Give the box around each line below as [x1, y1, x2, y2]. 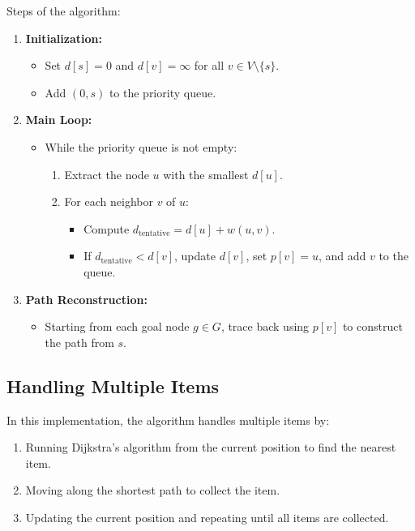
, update [174, 247, 216, 264]
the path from [45, 333, 114, 350]
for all [194, 57, 225, 74]
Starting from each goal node [45, 318, 190, 335]
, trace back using [220, 318, 310, 335]
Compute [83, 220, 130, 237]
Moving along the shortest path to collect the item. [25, 482, 280, 499]
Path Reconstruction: [25, 290, 148, 307]
